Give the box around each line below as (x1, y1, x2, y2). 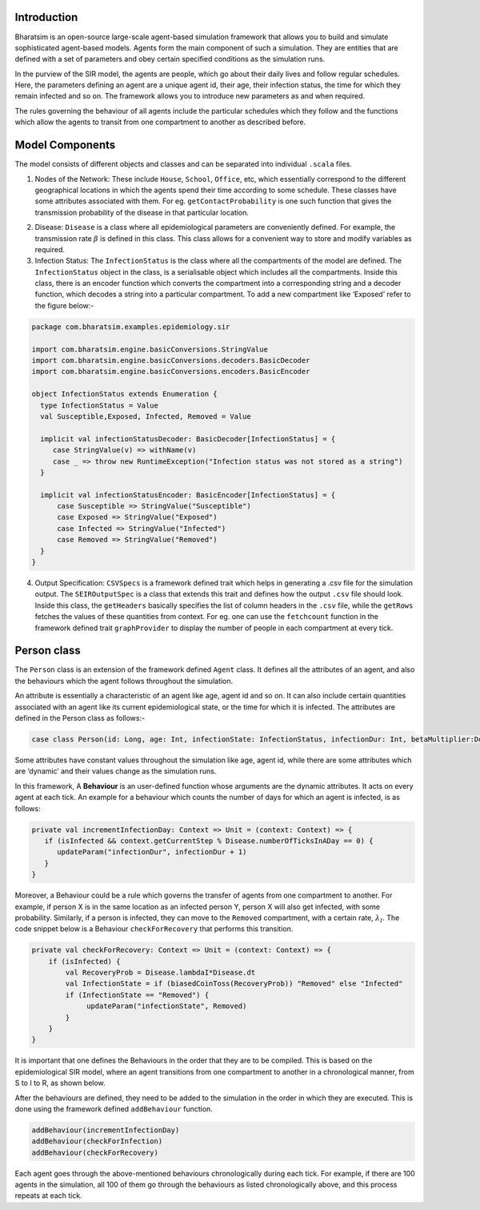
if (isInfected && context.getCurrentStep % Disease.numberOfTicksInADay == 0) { (44, 836, 374, 845)
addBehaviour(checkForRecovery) (31, 1148, 159, 1157)
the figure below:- (34, 300, 94, 310)
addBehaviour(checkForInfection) (31, 1137, 163, 1146)
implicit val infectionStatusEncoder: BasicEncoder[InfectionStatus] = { (40, 490, 336, 500)
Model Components (14, 139, 116, 152)
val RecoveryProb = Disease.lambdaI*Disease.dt (65, 968, 256, 977)
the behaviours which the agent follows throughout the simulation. (14, 676, 234, 685)
